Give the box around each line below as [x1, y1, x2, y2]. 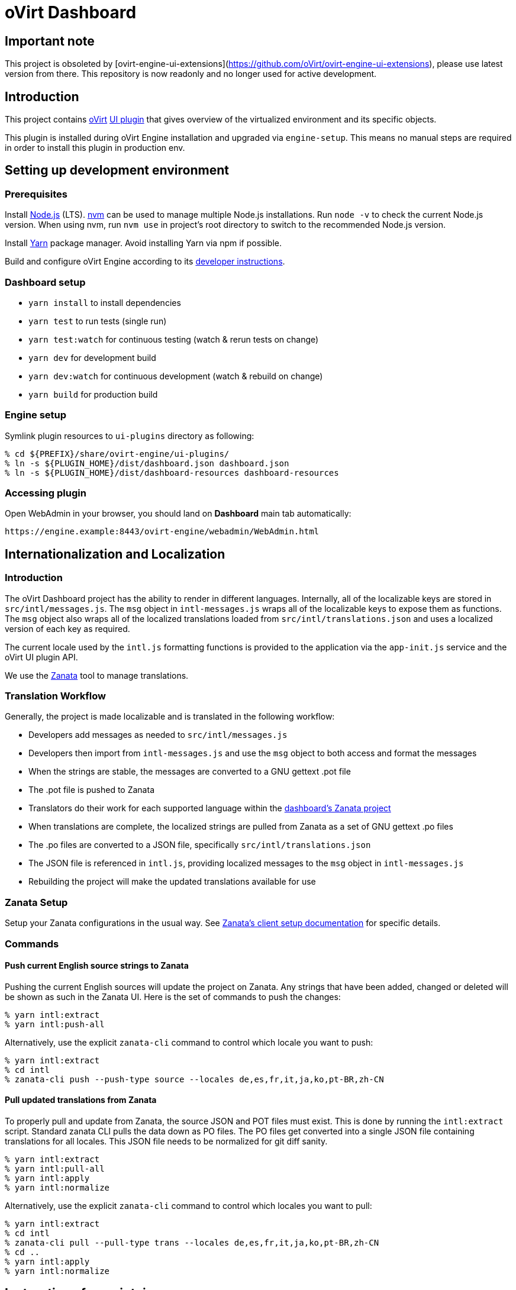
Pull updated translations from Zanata [5, 1095, 157, 1105]
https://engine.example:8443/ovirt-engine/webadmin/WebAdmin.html [5, 527, 320, 537]
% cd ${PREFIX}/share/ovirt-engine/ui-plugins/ [5, 449, 230, 459]
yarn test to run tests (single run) [28, 315, 167, 326]
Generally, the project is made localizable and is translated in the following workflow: [5, 711, 335, 722]
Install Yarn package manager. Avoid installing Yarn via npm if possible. [5, 238, 282, 249]
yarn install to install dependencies [28, 297, 181, 308]
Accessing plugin [5, 487, 86, 499]
